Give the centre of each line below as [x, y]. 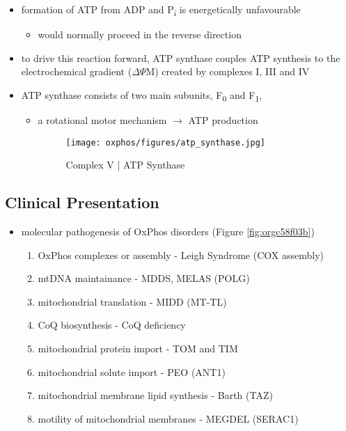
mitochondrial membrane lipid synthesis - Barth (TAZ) [155, 395]
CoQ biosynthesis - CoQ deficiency [112, 325]
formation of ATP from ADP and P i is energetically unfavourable [161, 10]
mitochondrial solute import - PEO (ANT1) [132, 371]
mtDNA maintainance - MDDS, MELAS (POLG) [144, 278]
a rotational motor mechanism [102, 120]
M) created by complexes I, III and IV [228, 71]
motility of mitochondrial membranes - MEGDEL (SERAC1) [168, 418]
